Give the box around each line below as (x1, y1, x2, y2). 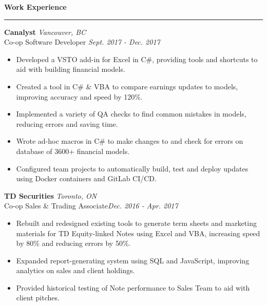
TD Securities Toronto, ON (4, 190, 97, 201)
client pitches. (16, 292, 60, 303)
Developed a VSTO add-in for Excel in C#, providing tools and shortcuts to (16, 53, 258, 64)
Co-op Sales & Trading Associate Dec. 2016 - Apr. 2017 (4, 200, 178, 211)
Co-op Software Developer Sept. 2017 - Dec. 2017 (4, 36, 160, 47)
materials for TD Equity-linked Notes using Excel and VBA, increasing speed (16, 227, 260, 238)
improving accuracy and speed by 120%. (16, 91, 143, 102)
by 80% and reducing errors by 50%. (16, 238, 131, 248)
